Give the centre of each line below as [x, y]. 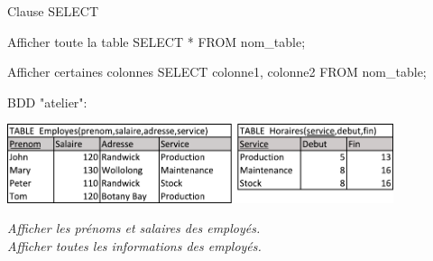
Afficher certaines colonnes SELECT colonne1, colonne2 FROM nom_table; [217, 72]
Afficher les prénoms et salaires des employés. [134, 228]
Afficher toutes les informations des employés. [134, 246]
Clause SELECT [53, 11]
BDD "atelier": [47, 102]
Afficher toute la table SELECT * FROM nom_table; [157, 41]
